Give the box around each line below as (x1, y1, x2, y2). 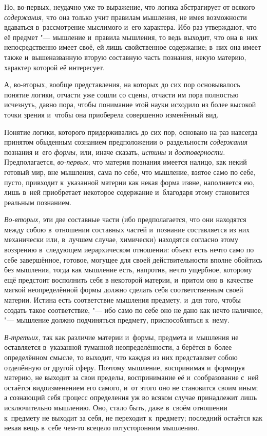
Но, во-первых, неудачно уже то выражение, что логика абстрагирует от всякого (4, 2, 255, 12)
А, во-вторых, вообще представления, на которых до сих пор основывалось (4, 79, 240, 90)
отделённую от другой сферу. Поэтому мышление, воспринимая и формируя (4, 362, 245, 372)
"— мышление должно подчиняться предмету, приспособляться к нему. (4, 314, 230, 325)
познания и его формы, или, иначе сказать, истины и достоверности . (4, 146, 225, 157)
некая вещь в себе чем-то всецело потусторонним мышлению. (4, 422, 200, 433)
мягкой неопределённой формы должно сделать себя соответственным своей (4, 284, 243, 295)
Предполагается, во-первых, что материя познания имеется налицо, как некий (4, 156, 247, 167)
